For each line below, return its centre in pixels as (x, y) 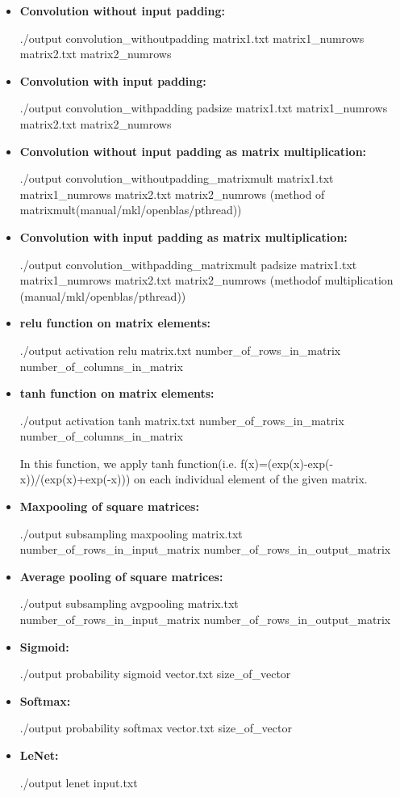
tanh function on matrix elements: (117, 393)
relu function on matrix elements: (115, 323)
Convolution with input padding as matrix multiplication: (183, 236)
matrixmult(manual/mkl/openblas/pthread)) (131, 210)
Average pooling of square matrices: (121, 576)
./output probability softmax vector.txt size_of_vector (156, 728)
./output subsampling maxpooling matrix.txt (131, 533)
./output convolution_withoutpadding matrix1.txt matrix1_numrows (192, 38)
